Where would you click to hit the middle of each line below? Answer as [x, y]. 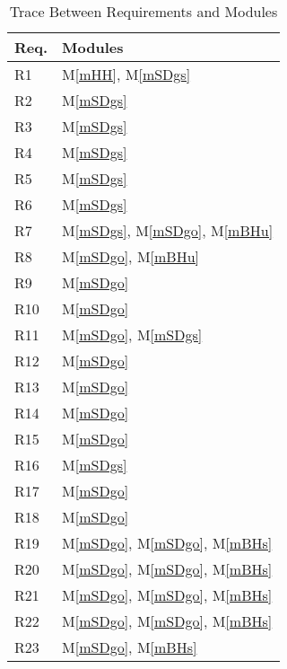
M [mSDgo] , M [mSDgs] [132, 334]
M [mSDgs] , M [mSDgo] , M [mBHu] [168, 230]
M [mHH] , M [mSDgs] [126, 74]
